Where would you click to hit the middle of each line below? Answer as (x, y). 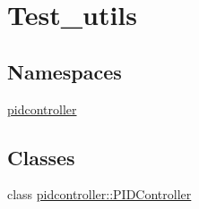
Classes (41, 157)
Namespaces (65, 71)
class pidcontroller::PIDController (99, 194)
